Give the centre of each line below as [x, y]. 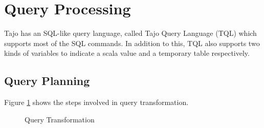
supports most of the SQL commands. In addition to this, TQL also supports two [132, 43]
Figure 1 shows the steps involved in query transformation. [96, 102]
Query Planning [47, 81]
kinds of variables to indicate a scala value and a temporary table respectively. [127, 53]
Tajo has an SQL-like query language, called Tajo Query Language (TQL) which [130, 33]
